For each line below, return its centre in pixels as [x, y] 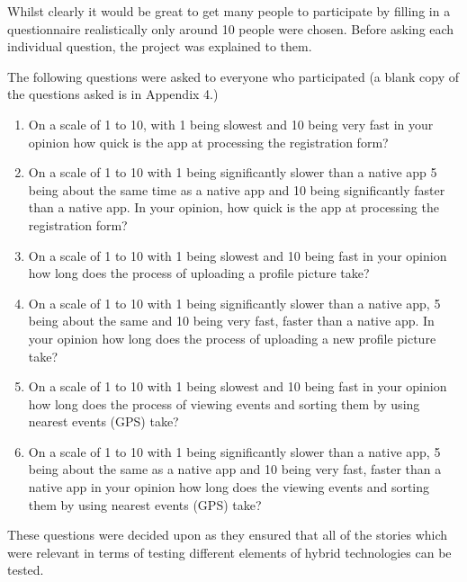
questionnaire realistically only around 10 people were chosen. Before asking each [231, 28]
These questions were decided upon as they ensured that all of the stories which [228, 535]
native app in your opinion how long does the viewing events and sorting [229, 487]
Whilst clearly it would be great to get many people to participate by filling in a [229, 11]
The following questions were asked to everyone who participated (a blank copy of [233, 76]
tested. [26, 570]
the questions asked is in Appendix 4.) [113, 94]
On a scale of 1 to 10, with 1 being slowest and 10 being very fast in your [231, 124]
